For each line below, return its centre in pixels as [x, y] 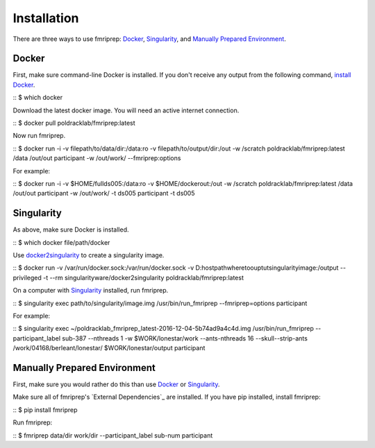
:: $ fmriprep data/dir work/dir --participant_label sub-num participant [113, 435]
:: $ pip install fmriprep [45, 410]
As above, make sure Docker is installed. [71, 230]
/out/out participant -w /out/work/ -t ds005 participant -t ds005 [104, 193]
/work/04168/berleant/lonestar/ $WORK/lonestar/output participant [109, 348]
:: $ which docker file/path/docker [61, 242]
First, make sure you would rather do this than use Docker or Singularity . [116, 384]
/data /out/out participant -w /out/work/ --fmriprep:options [97, 158]
